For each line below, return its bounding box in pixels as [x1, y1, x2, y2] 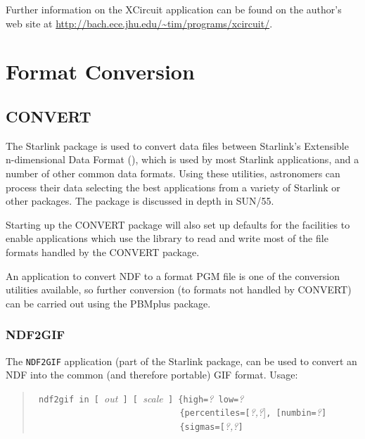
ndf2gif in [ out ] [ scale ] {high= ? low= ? [38, 390, 244, 405]
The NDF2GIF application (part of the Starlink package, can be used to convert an [6, 353, 357, 368]
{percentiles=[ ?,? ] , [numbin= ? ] [179, 405, 327, 419]
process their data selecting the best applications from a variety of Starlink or [6, 179, 340, 194]
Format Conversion [6, 57, 195, 86]
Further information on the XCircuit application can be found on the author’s [6, 2, 342, 16]
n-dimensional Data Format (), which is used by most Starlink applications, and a [6, 152, 359, 167]
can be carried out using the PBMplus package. [6, 295, 211, 310]
